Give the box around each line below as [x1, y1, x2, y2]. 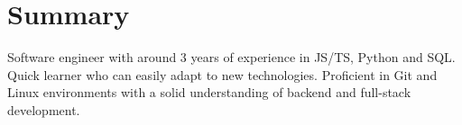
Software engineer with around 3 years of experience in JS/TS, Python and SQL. [7, 48, 456, 67]
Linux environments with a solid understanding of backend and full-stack [7, 83, 411, 102]
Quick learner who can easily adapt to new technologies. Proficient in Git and [7, 65, 438, 84]
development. [7, 100, 80, 119]
